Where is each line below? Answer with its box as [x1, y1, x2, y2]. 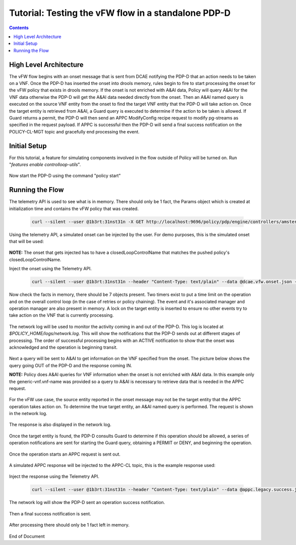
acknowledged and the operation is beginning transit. [9, 344, 118, 350]
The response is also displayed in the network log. [9, 421, 111, 427]
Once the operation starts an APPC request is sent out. [9, 451, 121, 457]
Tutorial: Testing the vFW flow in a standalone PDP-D [9, 7, 231, 18]
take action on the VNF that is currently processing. [9, 312, 114, 318]
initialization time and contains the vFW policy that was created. [9, 206, 139, 211]
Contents [9, 25, 29, 31]
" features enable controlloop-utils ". [9, 162, 81, 168]
